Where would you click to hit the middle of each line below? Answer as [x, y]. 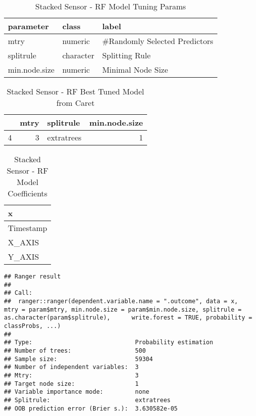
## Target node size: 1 [72, 384]
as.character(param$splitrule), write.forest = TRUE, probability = [128, 318]
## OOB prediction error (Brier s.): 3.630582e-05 [91, 408]
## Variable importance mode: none [77, 392]
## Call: [18, 293]
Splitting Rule [126, 55]
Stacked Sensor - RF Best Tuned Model [76, 91]
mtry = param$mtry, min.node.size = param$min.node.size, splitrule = [123, 309]
